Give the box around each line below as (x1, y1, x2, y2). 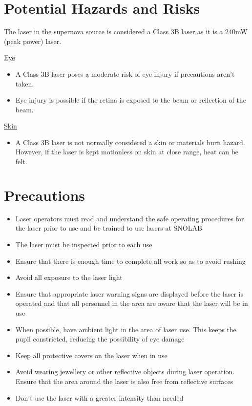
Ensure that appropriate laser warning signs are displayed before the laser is (15, 288, 243, 299)
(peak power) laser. (4, 36, 62, 46)
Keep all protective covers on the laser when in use (15, 350, 168, 360)
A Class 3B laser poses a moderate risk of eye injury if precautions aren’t (15, 68, 235, 79)
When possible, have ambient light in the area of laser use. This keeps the (15, 324, 236, 334)
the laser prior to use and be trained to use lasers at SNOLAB (15, 223, 202, 233)
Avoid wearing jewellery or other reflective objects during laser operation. (15, 366, 235, 377)
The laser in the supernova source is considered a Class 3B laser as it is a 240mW (4, 26, 248, 37)
